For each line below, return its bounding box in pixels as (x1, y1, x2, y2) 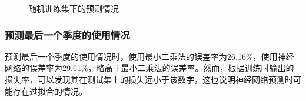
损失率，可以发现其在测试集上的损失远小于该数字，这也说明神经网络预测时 (5, 73, 293, 85)
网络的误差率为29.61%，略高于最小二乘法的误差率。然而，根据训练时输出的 (5, 62, 294, 74)
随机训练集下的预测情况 (28, 2, 119, 14)
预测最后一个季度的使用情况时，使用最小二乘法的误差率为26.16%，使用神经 (5, 50, 294, 62)
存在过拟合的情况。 (12, 85, 87, 97)
